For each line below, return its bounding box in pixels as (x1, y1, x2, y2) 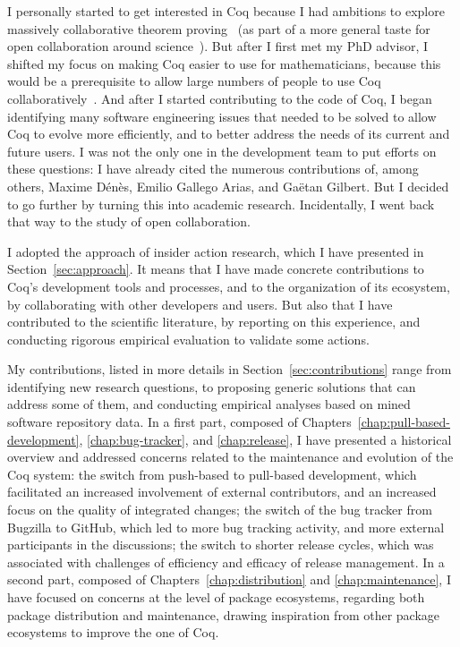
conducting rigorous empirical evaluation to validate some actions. (7, 329, 370, 348)
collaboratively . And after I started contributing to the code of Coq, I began (7, 89, 432, 107)
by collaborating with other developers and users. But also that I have (7, 294, 393, 313)
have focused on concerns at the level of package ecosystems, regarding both (7, 588, 425, 606)
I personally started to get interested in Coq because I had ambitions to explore (7, 2, 445, 20)
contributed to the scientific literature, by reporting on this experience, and (7, 312, 421, 331)
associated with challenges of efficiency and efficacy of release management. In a (7, 552, 445, 571)
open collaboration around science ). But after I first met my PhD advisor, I (7, 37, 429, 55)
